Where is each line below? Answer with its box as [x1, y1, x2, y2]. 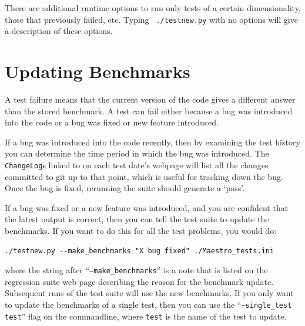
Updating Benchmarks [5, 59, 190, 83]
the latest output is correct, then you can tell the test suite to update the [5, 213, 269, 225]
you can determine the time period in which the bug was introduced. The [5, 147, 269, 159]
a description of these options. [5, 25, 113, 37]
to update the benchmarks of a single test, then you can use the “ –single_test [5, 298, 292, 310]
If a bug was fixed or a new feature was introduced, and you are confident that [5, 201, 289, 213]
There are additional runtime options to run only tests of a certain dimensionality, [5, 2, 301, 13]
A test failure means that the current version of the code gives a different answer [5, 93, 296, 105]
